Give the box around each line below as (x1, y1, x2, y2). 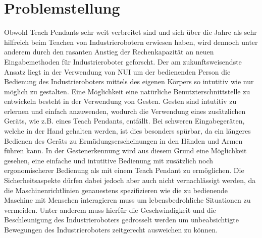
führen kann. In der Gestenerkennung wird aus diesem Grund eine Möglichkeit (4, 145, 247, 156)
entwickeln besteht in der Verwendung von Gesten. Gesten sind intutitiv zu (4, 96, 237, 106)
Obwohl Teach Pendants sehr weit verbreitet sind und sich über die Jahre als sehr (4, 27, 257, 37)
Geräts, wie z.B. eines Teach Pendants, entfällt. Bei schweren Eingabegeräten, (4, 115, 245, 126)
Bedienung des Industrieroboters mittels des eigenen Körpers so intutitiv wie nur (4, 76, 254, 87)
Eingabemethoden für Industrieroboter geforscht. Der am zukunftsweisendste (4, 56, 242, 67)
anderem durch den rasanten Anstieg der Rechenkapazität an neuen (4, 46, 214, 57)
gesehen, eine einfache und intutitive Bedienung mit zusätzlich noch (4, 155, 214, 165)
